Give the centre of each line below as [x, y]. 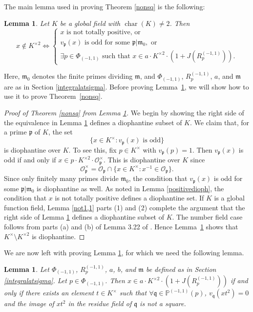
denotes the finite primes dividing [83, 76]
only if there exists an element [49, 293]
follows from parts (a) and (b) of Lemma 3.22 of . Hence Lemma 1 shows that [121, 226]
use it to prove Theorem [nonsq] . [53, 96]
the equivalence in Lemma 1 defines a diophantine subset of [93, 122]
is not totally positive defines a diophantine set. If [129, 198]
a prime [15, 132]
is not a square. [163, 303]
